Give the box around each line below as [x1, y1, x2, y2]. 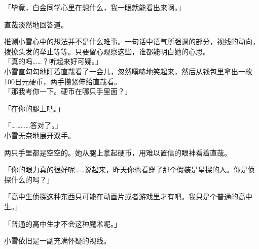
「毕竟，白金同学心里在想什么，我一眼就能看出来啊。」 [4, 2, 185, 12]
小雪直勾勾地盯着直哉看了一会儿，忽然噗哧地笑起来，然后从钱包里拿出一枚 [4, 66, 252, 76]
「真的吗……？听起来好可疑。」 [4, 56, 102, 67]
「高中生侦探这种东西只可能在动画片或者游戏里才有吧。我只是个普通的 [4, 191, 238, 202]
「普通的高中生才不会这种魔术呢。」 [4, 218, 121, 229]
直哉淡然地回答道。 [4, 19, 68, 29]
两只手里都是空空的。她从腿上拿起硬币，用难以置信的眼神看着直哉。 [4, 147, 231, 158]
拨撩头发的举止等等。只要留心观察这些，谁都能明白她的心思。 [4, 46, 210, 56]
